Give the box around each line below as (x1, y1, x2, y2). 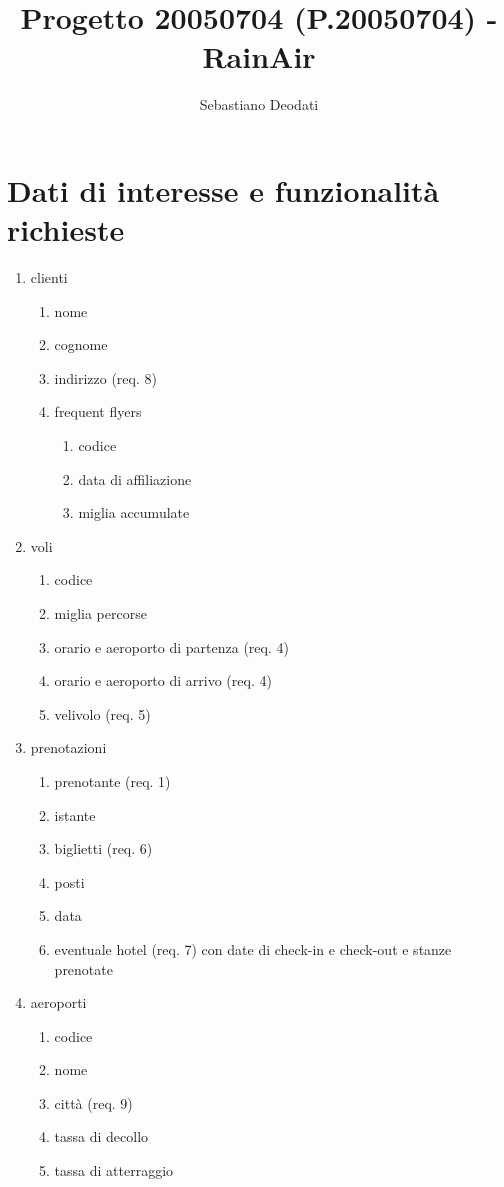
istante (54, 804, 96, 825)
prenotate (54, 958, 113, 979)
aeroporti (30, 992, 87, 1013)
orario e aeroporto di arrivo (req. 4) (54, 670, 272, 691)
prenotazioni (30, 737, 107, 758)
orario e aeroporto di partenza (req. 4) (54, 636, 289, 657)
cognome (54, 334, 108, 355)
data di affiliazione (78, 468, 192, 489)
